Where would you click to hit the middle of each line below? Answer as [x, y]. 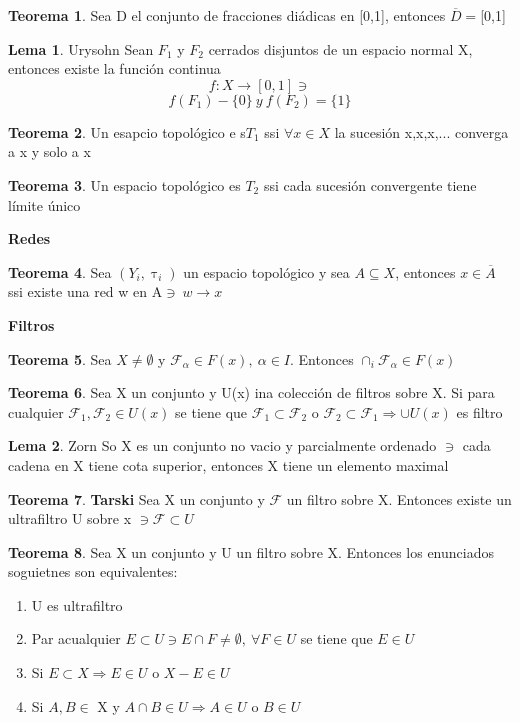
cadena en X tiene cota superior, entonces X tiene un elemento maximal [228, 464]
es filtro [479, 411]
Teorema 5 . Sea [60, 358]
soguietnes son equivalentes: [93, 571]
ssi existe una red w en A [85, 291]
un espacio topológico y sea [266, 271]
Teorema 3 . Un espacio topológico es [124, 184]
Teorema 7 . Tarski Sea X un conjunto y [136, 498]
